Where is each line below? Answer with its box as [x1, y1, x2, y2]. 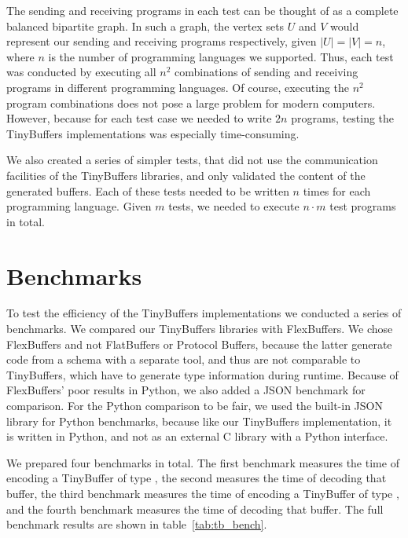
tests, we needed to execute [168, 198, 300, 214]
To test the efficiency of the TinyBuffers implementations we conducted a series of [6, 305, 402, 321]
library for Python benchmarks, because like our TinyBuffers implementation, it [6, 412, 392, 429]
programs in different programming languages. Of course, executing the [6, 79, 350, 95]
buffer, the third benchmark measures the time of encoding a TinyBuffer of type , [6, 485, 399, 501]
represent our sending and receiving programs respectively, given [6, 33, 317, 49]
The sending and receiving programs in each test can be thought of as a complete [6, 2, 399, 18]
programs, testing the [291, 110, 395, 126]
